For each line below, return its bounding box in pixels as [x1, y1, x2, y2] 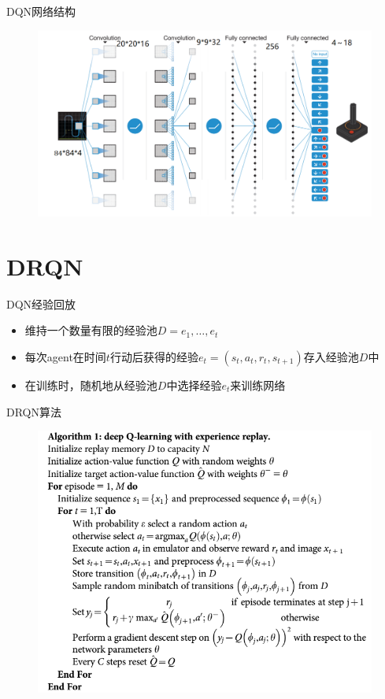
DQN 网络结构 [6, 3, 76, 19]
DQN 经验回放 [6, 295, 76, 312]
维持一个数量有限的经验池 [24, 322, 157, 338]
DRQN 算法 [6, 403, 61, 420]
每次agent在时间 [24, 348, 106, 364]
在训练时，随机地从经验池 [24, 376, 157, 393]
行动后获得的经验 [109, 348, 198, 364]
